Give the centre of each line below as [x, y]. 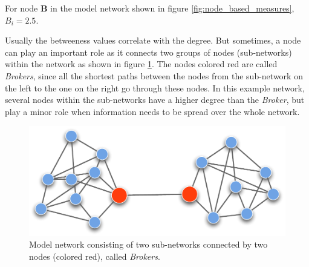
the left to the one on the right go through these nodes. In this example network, [155, 87]
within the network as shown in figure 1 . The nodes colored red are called [141, 64]
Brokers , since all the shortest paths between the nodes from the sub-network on [154, 75]
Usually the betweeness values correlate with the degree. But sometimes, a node [153, 40]
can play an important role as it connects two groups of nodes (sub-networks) [148, 52]
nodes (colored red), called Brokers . [95, 256]
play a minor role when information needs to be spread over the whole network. [152, 111]
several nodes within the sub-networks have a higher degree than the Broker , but [155, 100]
